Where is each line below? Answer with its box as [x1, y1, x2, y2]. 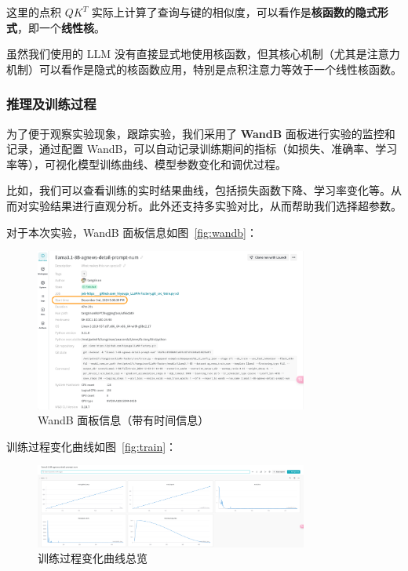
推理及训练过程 [6, 94, 97, 114]
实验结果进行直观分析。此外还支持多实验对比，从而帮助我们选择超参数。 [27, 197, 402, 213]
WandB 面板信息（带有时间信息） [38, 412, 209, 428]
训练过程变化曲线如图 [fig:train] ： [6, 438, 177, 454]
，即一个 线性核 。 [17, 19, 105, 35]
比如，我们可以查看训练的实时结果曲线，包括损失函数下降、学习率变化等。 [6, 182, 391, 198]
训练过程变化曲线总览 [38, 550, 148, 566]
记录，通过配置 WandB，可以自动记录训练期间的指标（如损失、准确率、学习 [6, 140, 398, 157]
